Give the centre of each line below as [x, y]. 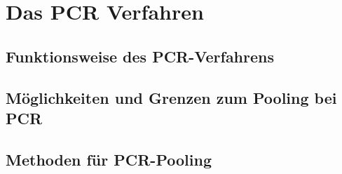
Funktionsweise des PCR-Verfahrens [140, 56]
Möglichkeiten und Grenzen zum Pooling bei [171, 97]
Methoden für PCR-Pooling [109, 159]
